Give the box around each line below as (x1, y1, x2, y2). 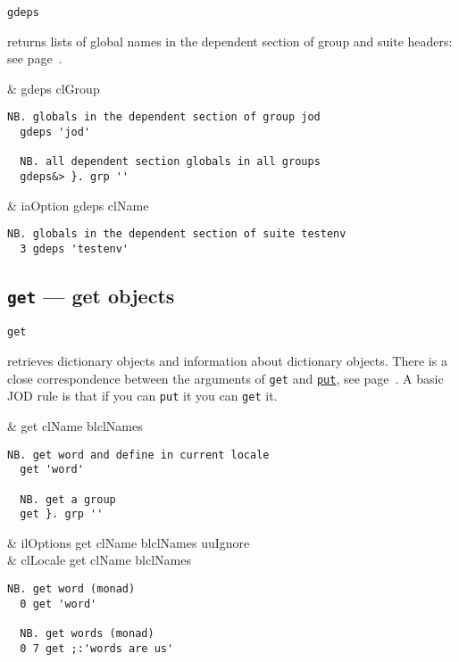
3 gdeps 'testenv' (20, 242, 129, 255)
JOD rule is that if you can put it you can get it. (7, 386, 278, 405)
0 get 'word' (20, 597, 97, 610)
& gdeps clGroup (7, 79, 100, 97)
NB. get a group (20, 492, 116, 506)
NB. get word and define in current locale (7, 448, 270, 461)
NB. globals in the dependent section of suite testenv (7, 228, 346, 241)
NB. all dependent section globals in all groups (20, 155, 321, 169)
